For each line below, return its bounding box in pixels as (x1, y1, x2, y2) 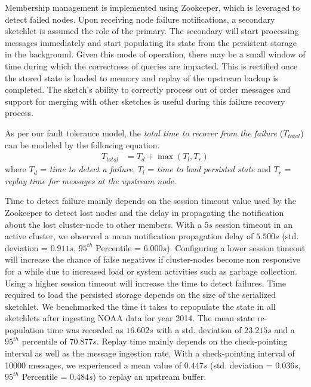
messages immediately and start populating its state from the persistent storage (5, 36, 297, 48)
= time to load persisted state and (147, 163, 271, 175)
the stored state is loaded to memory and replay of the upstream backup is (5, 71, 279, 84)
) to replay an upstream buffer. (93, 370, 207, 383)
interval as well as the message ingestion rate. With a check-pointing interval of (5, 347, 295, 359)
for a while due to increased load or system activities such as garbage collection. (5, 264, 297, 277)
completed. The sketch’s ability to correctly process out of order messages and (5, 83, 291, 96)
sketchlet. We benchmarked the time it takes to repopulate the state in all (5, 300, 276, 312)
